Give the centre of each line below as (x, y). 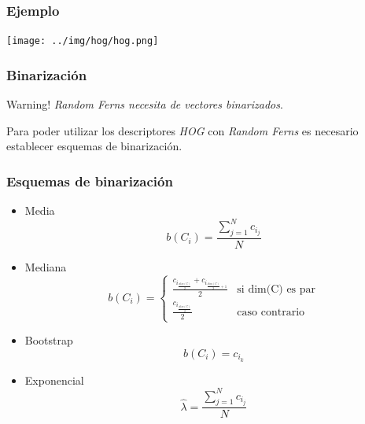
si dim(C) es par (277, 289)
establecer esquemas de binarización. (94, 146)
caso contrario (271, 312)
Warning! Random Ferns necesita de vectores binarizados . (145, 104)
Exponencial (54, 380)
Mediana (46, 267)
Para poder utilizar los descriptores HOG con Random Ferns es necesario (182, 130)
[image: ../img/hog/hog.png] (83, 41)
